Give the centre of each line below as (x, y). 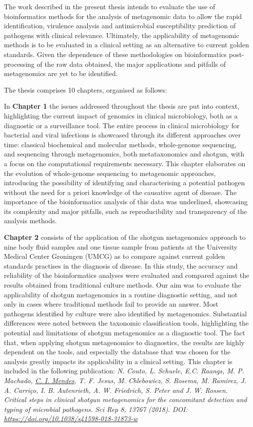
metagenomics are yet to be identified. (61, 73)
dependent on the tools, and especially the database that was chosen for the (117, 352)
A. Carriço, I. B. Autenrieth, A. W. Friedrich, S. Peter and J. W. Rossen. (116, 390)
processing (19, 64)
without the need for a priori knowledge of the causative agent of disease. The (120, 192)
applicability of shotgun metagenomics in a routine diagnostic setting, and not (121, 294)
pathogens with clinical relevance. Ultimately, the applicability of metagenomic (122, 35)
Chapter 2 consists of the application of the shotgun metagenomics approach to (125, 237)
